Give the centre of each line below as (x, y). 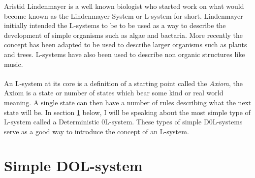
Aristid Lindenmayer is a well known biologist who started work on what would (124, 6)
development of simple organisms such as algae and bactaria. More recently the (124, 35)
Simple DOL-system (73, 165)
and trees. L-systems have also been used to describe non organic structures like (125, 54)
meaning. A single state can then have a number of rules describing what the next (128, 102)
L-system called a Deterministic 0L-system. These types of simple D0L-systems (123, 122)
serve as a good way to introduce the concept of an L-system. (96, 131)
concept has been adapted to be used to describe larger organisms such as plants (126, 44)
